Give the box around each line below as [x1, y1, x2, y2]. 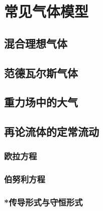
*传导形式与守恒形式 [4, 196, 83, 208]
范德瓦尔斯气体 [4, 65, 78, 80]
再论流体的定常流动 [4, 124, 99, 139]
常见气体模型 [4, 1, 89, 22]
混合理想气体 [4, 35, 67, 51]
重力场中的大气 [4, 94, 78, 110]
